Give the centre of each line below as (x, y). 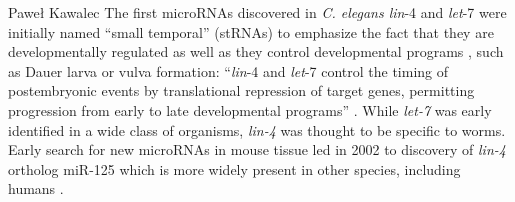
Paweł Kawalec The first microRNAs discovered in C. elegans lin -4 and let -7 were (257, 12)
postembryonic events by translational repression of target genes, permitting (241, 90)
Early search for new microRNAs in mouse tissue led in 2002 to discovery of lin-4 (257, 149)
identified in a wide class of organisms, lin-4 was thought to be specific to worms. (257, 129)
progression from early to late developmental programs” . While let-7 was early (250, 109)
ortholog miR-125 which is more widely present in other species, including (234, 168)
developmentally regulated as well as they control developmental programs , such (256, 51)
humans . (36, 188)
